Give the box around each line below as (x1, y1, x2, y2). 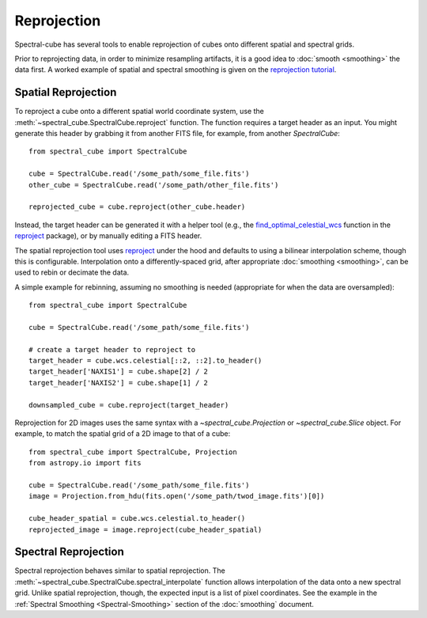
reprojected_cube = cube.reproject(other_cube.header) (28, 203, 246, 211)
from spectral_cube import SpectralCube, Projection (28, 447, 237, 457)
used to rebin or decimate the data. (14, 267, 130, 277)
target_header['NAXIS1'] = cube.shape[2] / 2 (28, 367, 209, 376)
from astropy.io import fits (28, 459, 142, 468)
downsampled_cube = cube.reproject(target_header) (28, 400, 229, 409)
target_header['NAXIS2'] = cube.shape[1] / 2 (28, 378, 209, 387)
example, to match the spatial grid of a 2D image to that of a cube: (14, 429, 231, 438)
